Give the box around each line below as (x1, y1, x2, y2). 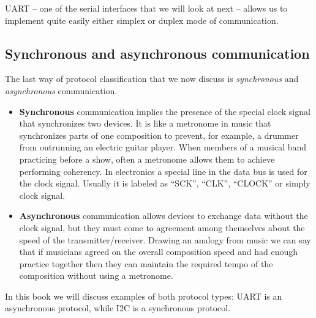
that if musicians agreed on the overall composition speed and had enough (19, 245, 298, 258)
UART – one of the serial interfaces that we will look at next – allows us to (5, 2, 288, 14)
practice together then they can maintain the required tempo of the (19, 257, 273, 270)
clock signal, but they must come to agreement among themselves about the (19, 221, 305, 234)
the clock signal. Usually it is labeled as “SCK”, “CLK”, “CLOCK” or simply (19, 177, 310, 190)
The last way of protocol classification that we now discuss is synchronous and (5, 72, 299, 85)
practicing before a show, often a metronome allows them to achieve (19, 152, 275, 165)
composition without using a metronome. (19, 269, 173, 282)
